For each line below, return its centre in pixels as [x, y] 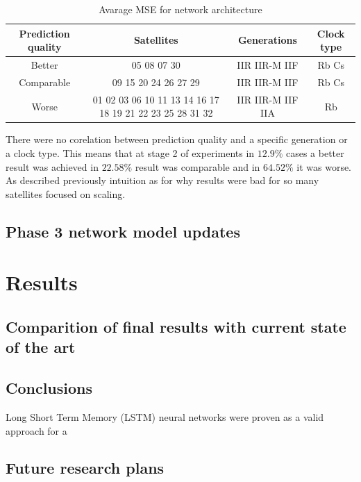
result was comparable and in [198, 166]
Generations [267, 40]
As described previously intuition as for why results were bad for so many [162, 180]
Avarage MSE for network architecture [180, 9]
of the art [41, 347]
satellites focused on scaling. [66, 193]
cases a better [315, 153]
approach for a [36, 430]
